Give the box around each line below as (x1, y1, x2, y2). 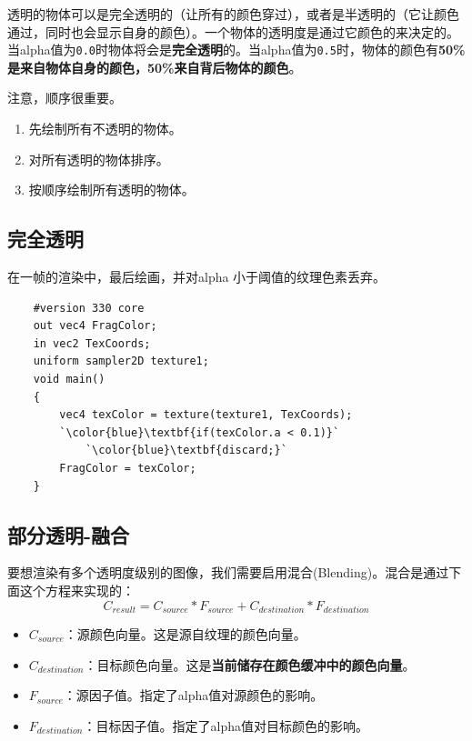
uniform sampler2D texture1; (33, 355, 209, 368)
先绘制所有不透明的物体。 (28, 119, 182, 138)
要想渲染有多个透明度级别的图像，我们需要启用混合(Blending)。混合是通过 (7, 563, 449, 582)
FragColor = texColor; (59, 461, 196, 475)
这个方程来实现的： (19, 580, 135, 599)
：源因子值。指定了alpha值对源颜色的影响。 (63, 686, 324, 705)
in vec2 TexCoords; (33, 336, 151, 350)
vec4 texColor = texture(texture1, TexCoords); (59, 408, 353, 422)
